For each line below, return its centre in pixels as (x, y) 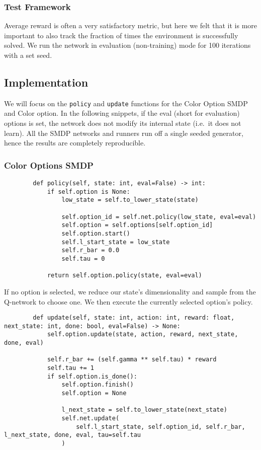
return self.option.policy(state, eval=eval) (124, 276)
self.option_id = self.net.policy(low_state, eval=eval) (159, 217)
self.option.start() (96, 233)
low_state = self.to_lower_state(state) (130, 200)
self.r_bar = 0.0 (91, 250)
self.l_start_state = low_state (116, 242)
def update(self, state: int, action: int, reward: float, (134, 318)
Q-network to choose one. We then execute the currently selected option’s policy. (128, 301)
